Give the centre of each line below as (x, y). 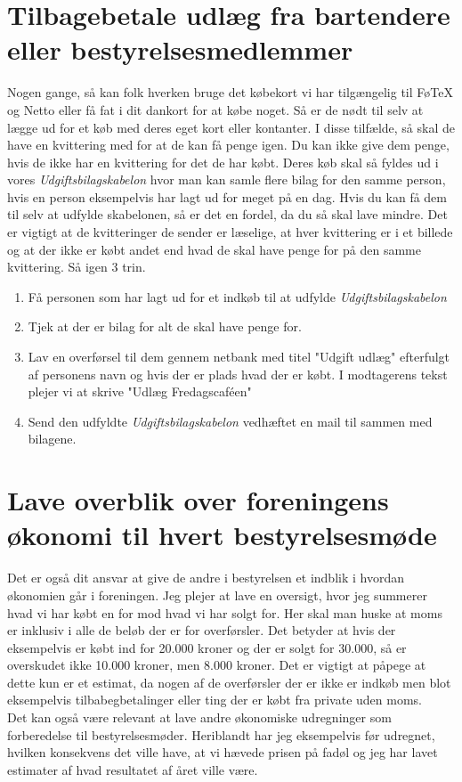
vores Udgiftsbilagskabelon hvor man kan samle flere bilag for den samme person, (227, 179)
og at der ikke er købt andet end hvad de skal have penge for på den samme (214, 249)
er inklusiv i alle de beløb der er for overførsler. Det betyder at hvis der (202, 630)
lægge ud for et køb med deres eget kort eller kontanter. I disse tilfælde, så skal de (231, 127)
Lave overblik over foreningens (198, 500)
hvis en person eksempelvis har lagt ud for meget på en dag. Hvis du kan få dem (227, 196)
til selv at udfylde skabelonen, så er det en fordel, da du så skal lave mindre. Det (227, 214)
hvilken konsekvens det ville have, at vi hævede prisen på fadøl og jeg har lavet (223, 752)
